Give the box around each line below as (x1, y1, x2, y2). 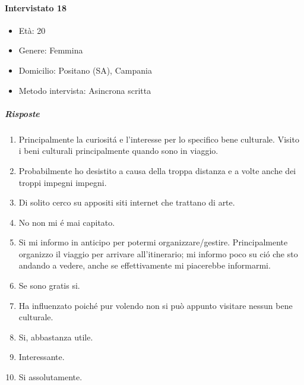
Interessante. (18, 351, 65, 363)
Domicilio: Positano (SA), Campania (18, 64, 152, 76)
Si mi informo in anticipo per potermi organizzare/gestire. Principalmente (18, 236, 288, 248)
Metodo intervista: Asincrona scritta (18, 84, 151, 96)
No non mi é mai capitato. (18, 216, 115, 228)
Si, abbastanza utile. (18, 330, 93, 343)
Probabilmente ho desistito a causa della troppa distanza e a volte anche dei (18, 164, 296, 176)
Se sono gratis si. (18, 279, 80, 292)
